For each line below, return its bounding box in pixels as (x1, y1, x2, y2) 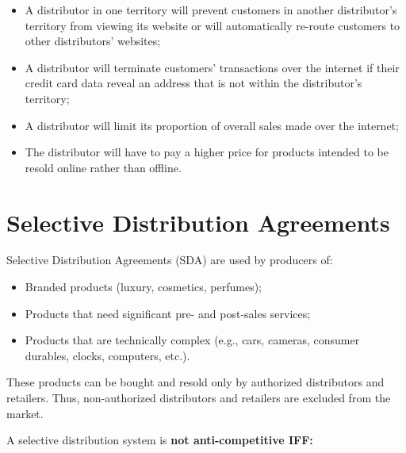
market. (6, 405, 44, 421)
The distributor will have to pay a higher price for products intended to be (25, 144, 389, 160)
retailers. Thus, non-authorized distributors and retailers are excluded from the (6, 390, 391, 406)
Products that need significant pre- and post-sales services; (25, 305, 311, 321)
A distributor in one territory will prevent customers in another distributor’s (25, 2, 397, 17)
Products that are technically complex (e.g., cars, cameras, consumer (25, 332, 360, 348)
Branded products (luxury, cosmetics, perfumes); (25, 278, 262, 295)
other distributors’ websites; (25, 33, 161, 49)
